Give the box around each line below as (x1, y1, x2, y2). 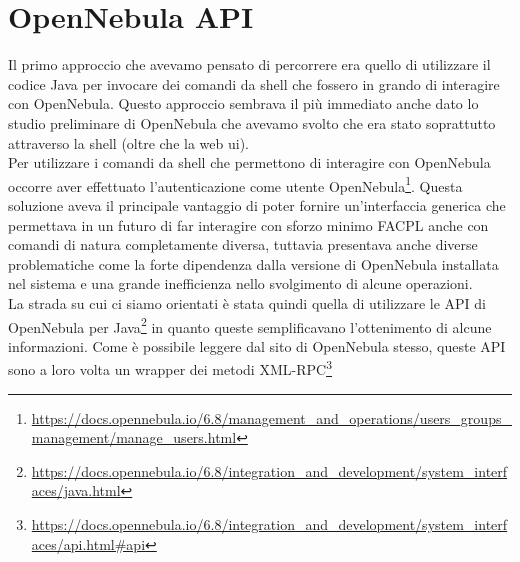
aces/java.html (31, 480, 121, 501)
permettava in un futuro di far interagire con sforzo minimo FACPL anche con (8, 214, 489, 235)
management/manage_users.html (31, 427, 237, 448)
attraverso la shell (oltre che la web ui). (8, 132, 249, 153)
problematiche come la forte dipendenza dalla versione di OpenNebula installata (8, 253, 499, 274)
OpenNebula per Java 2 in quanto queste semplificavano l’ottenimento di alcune (8, 313, 492, 337)
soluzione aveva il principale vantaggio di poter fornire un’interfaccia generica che (8, 194, 506, 215)
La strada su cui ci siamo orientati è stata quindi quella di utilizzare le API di (8, 292, 486, 313)
